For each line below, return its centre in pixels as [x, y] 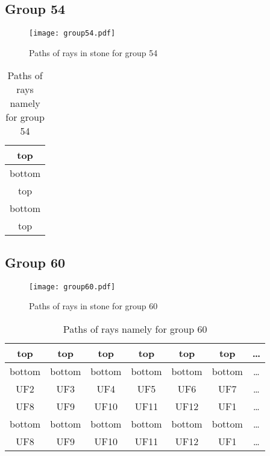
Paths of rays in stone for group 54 [93, 52]
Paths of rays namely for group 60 [135, 329]
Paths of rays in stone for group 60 [93, 306]
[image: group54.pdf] [72, 34]
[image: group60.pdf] [72, 287]
